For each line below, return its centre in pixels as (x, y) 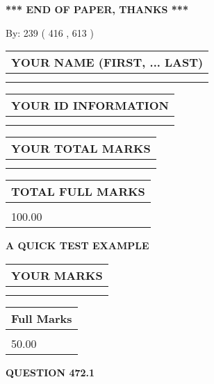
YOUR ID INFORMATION (90, 106)
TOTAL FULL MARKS (78, 192)
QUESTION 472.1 (50, 372)
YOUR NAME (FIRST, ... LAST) (107, 62)
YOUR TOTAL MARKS (81, 149)
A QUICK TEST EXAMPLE (77, 245)
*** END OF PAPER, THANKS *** (97, 9)
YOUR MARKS (57, 275)
